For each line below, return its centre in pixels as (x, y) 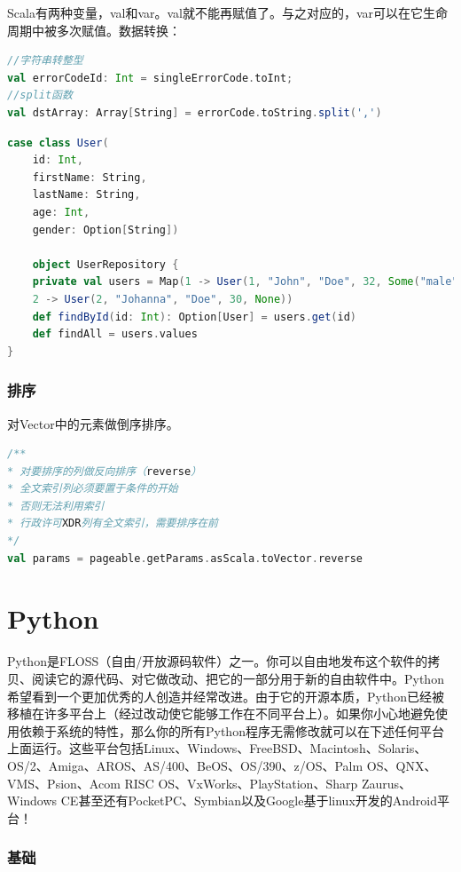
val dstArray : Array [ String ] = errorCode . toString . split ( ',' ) (195, 112)
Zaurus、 (387, 783)
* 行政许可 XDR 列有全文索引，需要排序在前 (113, 523)
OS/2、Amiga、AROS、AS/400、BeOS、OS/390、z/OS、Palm (185, 765)
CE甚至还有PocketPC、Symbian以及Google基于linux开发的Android (249, 801)
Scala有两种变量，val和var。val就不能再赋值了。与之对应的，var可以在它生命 (228, 12)
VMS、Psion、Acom (64, 783)
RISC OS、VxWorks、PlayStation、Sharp (241, 783)
